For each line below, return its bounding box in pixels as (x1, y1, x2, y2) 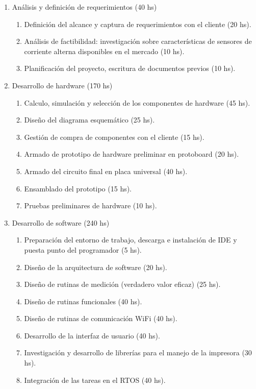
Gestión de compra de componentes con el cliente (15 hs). (24, 131, 204, 142)
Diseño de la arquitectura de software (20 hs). (24, 261, 167, 272)
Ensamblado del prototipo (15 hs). (24, 183, 132, 193)
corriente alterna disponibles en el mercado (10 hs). (24, 45, 185, 56)
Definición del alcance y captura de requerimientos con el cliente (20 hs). (24, 18, 251, 29)
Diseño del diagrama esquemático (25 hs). (24, 114, 155, 125)
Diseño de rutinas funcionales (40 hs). (24, 296, 142, 306)
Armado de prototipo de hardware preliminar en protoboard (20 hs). (24, 149, 239, 159)
